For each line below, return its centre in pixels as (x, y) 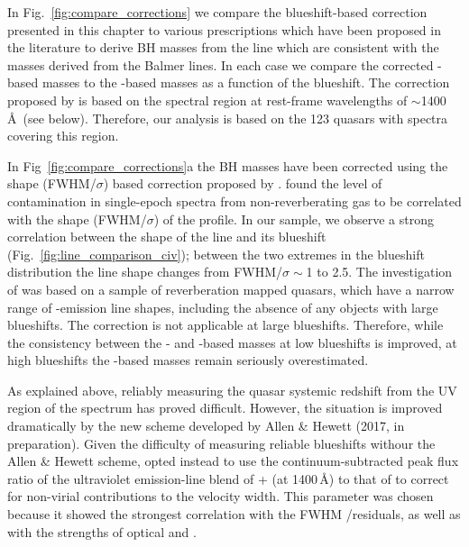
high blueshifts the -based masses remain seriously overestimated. (188, 360)
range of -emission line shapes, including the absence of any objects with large (223, 307)
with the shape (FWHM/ (77, 219)
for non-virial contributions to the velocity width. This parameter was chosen (221, 496)
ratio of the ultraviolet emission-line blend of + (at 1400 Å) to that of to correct (228, 478)
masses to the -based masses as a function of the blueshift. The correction (246, 82)
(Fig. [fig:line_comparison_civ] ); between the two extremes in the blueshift (216, 254)
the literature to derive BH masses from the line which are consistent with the (223, 47)
